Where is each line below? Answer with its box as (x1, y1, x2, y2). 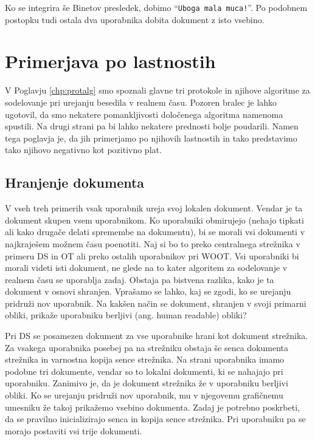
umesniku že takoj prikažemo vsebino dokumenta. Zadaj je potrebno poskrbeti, (5, 400, 300, 413)
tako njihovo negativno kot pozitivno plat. (5, 143, 162, 156)
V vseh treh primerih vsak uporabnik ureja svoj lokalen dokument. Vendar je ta (5, 202, 303, 214)
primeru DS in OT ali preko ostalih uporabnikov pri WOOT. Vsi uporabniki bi (5, 249, 299, 262)
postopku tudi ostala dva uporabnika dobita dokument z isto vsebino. (5, 13, 265, 26)
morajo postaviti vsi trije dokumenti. (5, 424, 142, 437)
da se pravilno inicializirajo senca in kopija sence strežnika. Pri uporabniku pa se (5, 412, 306, 425)
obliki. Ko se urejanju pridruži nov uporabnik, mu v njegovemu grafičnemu (5, 389, 283, 402)
